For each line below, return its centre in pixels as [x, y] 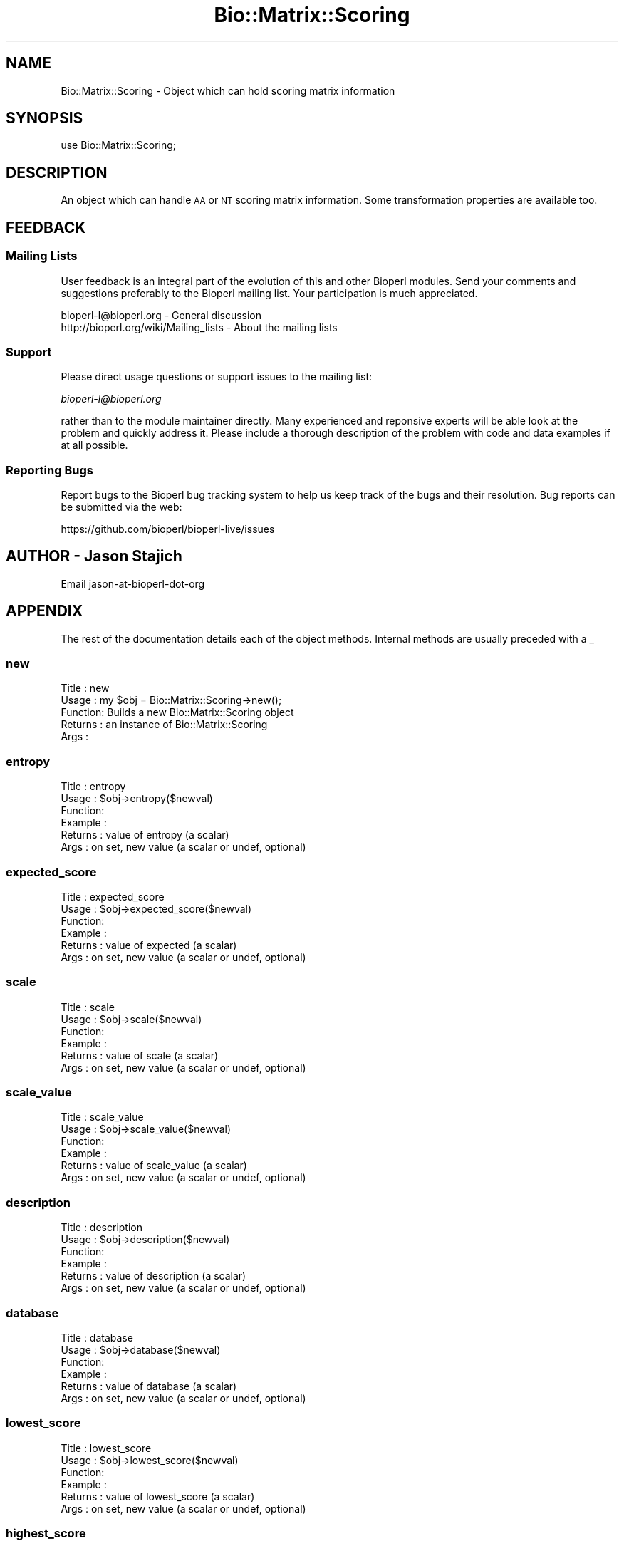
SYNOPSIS [45, 118]
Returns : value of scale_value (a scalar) [154, 1166]
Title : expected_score [113, 896]
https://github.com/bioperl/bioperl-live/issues [168, 529]
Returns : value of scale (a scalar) [140, 1055]
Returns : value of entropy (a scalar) [145, 835]
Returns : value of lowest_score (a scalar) [158, 1496]
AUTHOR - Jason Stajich [94, 556]
